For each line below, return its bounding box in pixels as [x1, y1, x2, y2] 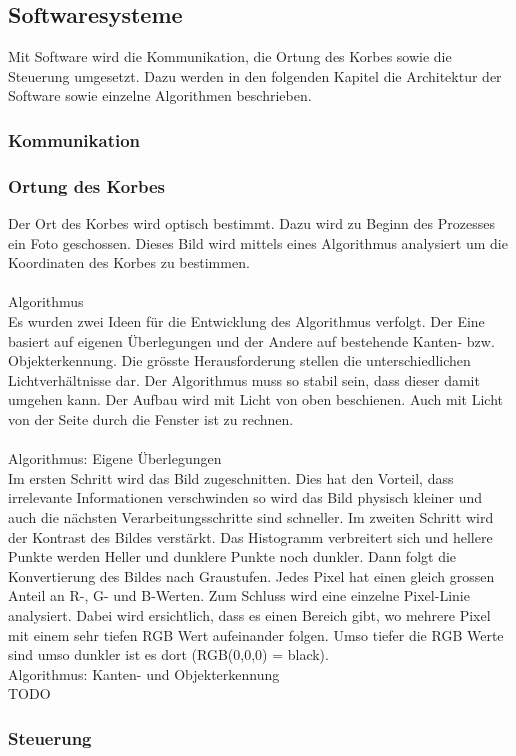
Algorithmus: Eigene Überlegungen [8, 448, 222, 469]
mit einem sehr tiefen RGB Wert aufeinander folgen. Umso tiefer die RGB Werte [8, 624, 504, 645]
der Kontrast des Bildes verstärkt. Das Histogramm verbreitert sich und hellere [8, 526, 493, 547]
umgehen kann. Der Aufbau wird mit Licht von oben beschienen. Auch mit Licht [8, 389, 504, 410]
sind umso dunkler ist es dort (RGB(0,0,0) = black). [8, 644, 329, 665]
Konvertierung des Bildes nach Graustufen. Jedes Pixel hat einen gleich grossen [8, 565, 495, 586]
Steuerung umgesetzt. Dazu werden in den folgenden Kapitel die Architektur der [8, 65, 502, 86]
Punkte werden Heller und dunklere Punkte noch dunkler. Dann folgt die [8, 546, 457, 567]
